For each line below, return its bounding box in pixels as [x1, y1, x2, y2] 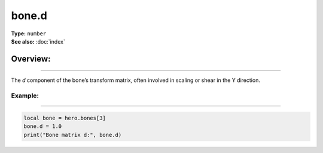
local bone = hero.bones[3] [23, 114, 106, 121]
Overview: [11, 54, 51, 64]
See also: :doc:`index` [11, 38, 65, 45]
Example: [11, 91, 39, 100]
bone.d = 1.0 [23, 123, 62, 130]
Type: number [11, 30, 47, 37]
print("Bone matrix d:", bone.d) [23, 131, 122, 138]
